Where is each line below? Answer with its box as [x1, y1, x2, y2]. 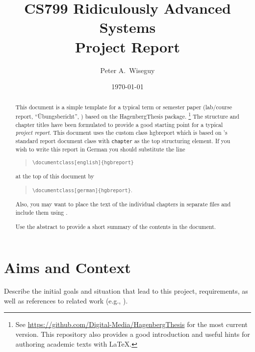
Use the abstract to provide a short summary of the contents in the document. [15, 222, 216, 230]
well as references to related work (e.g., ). [4, 295, 128, 305]
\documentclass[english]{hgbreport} [32, 159, 134, 165]
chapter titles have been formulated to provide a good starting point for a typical [15, 120, 223, 128]
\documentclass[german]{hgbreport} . [32, 186, 133, 194]
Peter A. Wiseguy [100, 65, 155, 75]
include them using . [15, 208, 68, 217]
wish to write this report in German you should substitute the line [15, 145, 185, 153]
